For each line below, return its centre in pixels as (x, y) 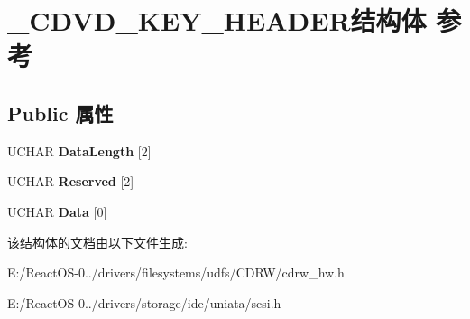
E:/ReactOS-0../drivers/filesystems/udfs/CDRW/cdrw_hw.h (176, 272)
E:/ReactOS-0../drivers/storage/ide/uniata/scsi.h (144, 302)
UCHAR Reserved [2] (71, 181)
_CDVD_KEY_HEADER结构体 (217, 20)
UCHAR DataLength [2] (79, 150)
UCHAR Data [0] (57, 211)
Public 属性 (60, 113)
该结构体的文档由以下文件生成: (97, 242)
